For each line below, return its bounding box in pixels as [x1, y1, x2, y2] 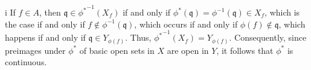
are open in [167, 44, 209, 56]
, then [39, 6, 61, 18]
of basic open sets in [79, 44, 155, 56]
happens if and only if [5, 31, 86, 44]
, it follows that [216, 44, 274, 56]
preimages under [5, 44, 66, 56]
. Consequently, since [229, 31, 307, 44]
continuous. [5, 56, 47, 68]
